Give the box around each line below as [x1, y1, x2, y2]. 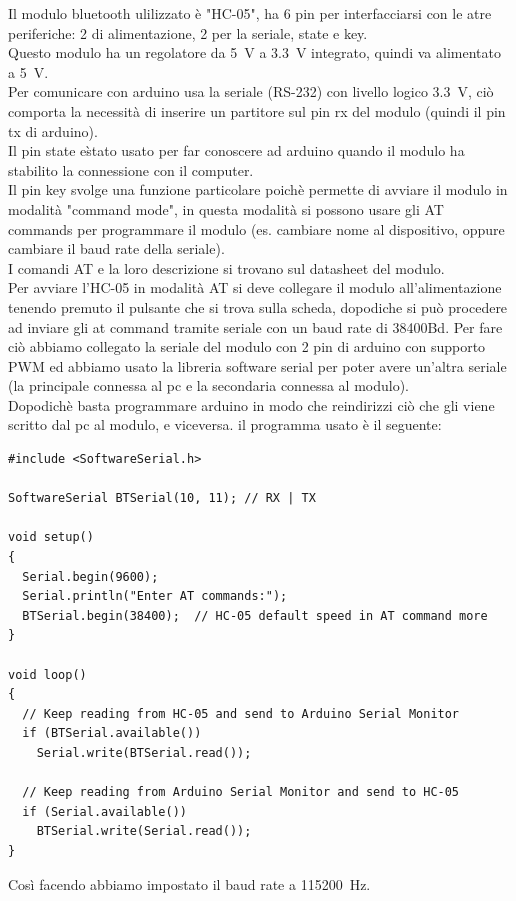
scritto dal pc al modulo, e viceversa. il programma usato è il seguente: [8, 414, 442, 435]
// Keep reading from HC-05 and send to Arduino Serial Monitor [22, 706, 460, 721]
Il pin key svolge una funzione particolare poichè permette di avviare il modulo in [8, 179, 508, 200]
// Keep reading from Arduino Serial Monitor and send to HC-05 [22, 785, 460, 800]
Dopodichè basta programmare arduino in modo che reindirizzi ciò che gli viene [8, 394, 495, 415]
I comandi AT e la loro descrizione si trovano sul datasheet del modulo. [8, 257, 445, 278]
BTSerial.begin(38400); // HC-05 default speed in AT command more [22, 608, 488, 623]
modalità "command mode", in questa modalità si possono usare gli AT [8, 198, 444, 219]
